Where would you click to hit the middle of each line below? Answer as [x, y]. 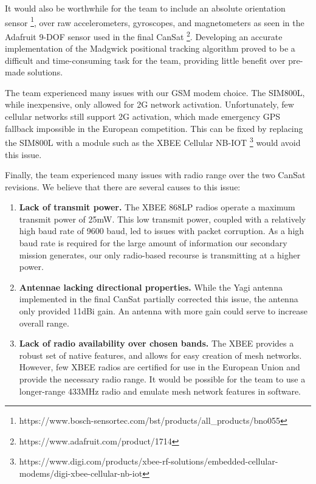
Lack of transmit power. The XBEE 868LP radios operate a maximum [157, 207]
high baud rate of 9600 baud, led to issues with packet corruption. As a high [162, 231]
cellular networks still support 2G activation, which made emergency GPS [143, 116]
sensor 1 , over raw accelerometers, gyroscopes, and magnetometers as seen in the [155, 21]
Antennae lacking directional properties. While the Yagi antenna [151, 287]
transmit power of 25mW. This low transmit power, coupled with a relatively [163, 219]
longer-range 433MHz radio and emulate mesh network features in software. [160, 391]
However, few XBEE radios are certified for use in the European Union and [160, 367]
